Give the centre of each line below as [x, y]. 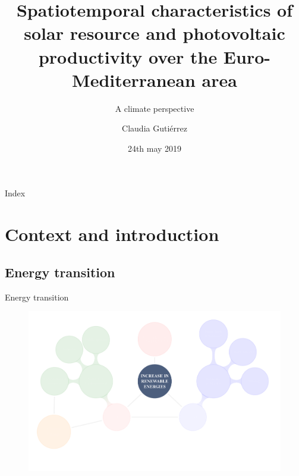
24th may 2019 [155, 148]
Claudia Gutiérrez [155, 128]
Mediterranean [134, 79]
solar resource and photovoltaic [155, 33]
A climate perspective [155, 108]
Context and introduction [112, 234]
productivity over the [128, 56]
